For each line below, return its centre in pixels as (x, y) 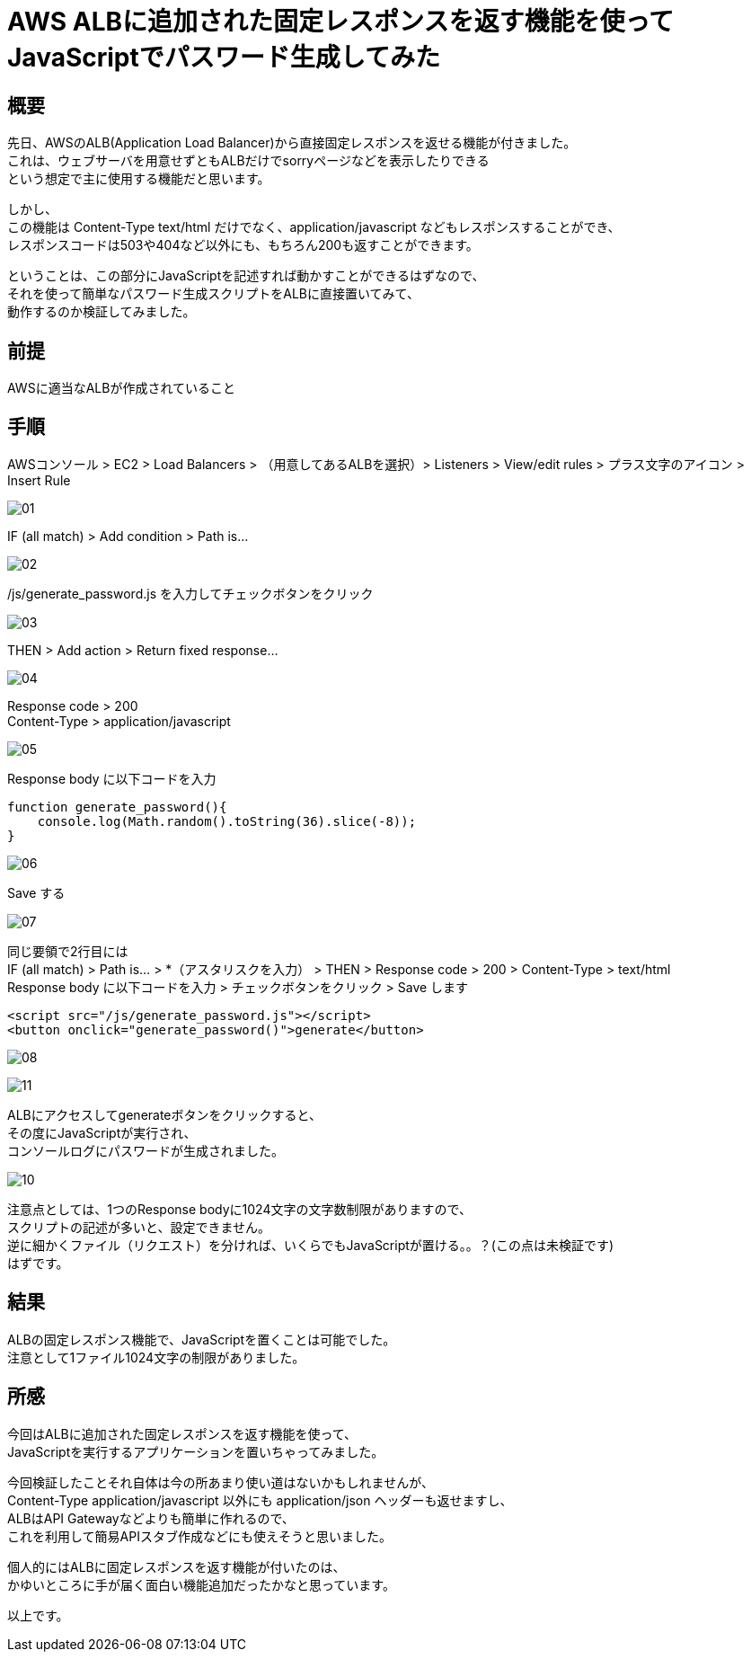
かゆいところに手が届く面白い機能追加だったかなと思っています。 (201, 1584)
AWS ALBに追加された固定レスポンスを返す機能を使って (341, 22)
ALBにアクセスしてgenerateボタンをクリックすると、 (164, 1114)
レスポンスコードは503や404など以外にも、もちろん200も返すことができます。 (243, 245)
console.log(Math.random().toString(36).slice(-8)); (227, 821)
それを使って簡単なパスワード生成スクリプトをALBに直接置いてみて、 (213, 294)
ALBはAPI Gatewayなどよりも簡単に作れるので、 (151, 1518)
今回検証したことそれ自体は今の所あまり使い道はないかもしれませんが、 (221, 1482)
